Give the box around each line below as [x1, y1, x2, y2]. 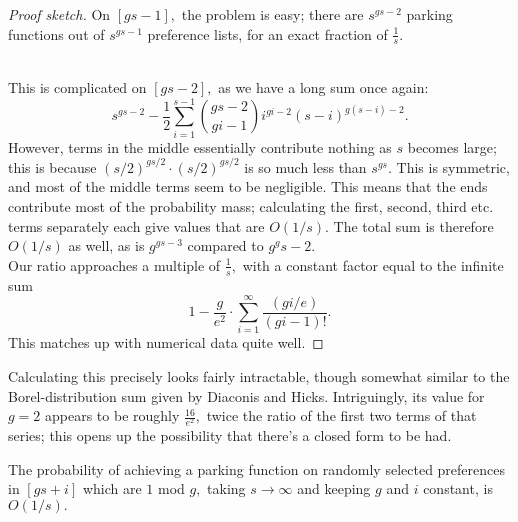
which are [82, 478, 142, 499]
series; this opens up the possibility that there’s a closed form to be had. [8, 425, 452, 446]
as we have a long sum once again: [218, 77, 429, 98]
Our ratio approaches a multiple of [8, 254, 221, 275]
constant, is [423, 478, 493, 499]
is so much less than [244, 156, 367, 177]
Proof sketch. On [8, 4, 111, 24]
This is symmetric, [396, 156, 510, 177]
